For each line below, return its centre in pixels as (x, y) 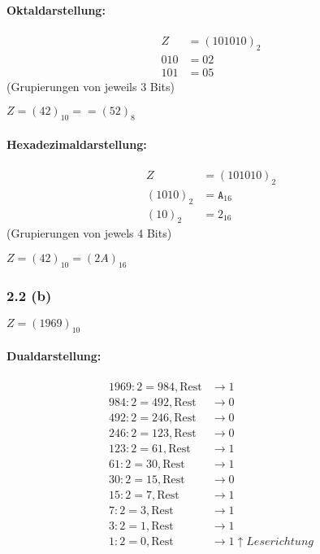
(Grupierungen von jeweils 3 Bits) (91, 86)
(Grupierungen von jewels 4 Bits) (89, 233)
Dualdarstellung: (54, 356)
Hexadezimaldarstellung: (77, 144)
